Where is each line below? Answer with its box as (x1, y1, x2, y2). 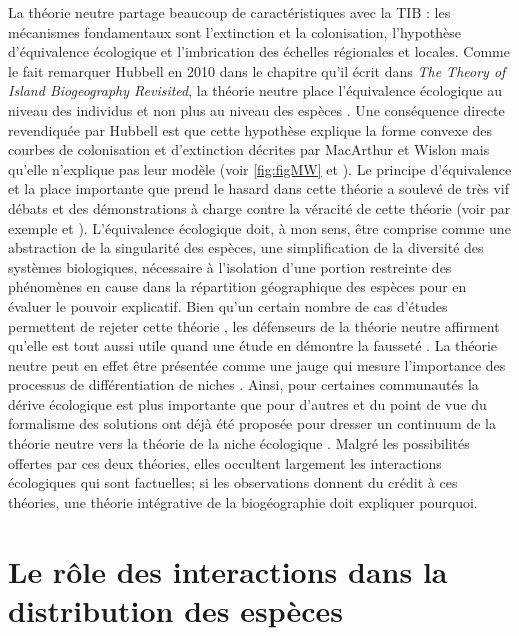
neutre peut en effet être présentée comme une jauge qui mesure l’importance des (8, 354, 506, 375)
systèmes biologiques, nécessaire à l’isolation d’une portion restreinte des (8, 256, 452, 277)
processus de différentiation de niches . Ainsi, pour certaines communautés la (8, 374, 479, 395)
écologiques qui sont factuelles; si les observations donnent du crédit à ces (8, 472, 458, 493)
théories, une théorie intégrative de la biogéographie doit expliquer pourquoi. (8, 491, 478, 512)
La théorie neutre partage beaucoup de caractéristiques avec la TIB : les (8, 2, 451, 22)
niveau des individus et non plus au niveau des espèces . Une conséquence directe (8, 99, 505, 120)
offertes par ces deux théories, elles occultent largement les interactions (8, 452, 442, 473)
